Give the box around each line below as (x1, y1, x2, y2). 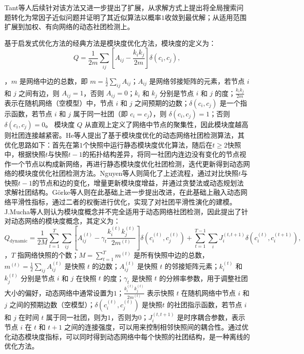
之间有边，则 (19, 88, 60, 98)
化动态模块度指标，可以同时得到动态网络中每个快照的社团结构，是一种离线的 (4, 331, 250, 341)
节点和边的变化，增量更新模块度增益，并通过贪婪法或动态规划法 (39, 177, 244, 187)
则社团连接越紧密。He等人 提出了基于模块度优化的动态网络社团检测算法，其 (4, 130, 245, 140)
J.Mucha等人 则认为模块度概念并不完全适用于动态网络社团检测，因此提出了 (4, 206, 242, 216)
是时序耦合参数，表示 (177, 312, 246, 322)
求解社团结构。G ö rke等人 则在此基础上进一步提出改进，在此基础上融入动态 (4, 187, 241, 197)
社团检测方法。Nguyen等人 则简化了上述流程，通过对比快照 (52, 168, 239, 178)
